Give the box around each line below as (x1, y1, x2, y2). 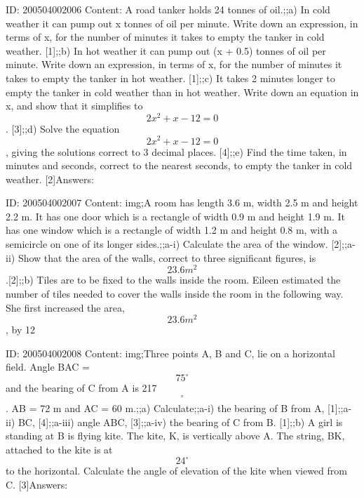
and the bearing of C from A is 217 (6, 380, 157, 395)
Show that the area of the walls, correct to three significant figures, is (18, 250, 316, 265)
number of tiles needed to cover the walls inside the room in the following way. (6, 286, 344, 300)
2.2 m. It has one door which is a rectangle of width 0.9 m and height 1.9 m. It (6, 208, 345, 223)
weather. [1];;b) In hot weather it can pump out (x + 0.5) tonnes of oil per (6, 43, 326, 58)
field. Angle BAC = (6, 359, 90, 374)
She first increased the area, (6, 300, 125, 314)
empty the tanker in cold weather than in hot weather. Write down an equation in (6, 84, 359, 99)
